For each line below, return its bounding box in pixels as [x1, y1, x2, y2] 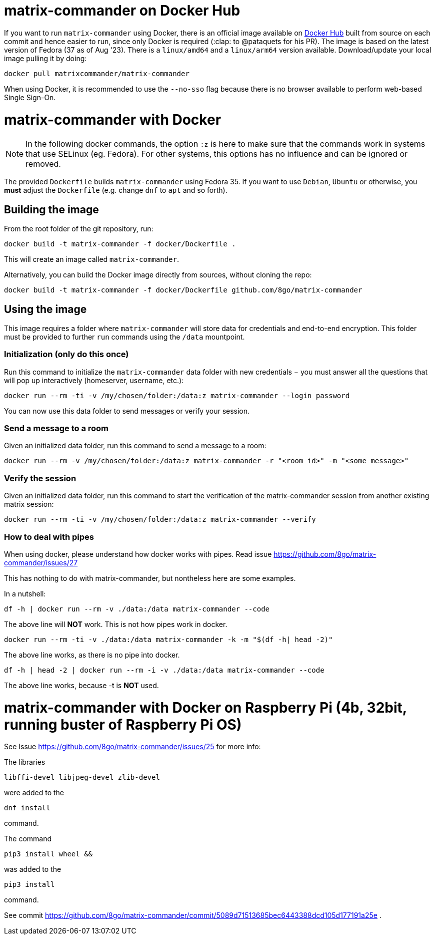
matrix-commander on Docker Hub [4, 2, 240, 19]
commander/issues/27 [4, 558, 78, 567]
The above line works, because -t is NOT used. [4, 681, 159, 690]
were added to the [4, 788, 64, 797]
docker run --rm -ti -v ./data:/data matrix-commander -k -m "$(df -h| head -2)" [4, 635, 333, 644]
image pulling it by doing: [4, 54, 87, 63]
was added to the [4, 865, 61, 874]
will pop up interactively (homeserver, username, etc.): [4, 376, 184, 385]
